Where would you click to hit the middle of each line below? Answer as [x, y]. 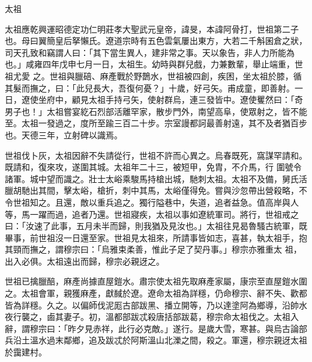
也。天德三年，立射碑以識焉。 [64, 134]
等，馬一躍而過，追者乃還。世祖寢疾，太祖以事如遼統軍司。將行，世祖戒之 [152, 214]
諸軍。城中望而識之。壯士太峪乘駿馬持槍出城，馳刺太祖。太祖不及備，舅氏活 [156, 178]
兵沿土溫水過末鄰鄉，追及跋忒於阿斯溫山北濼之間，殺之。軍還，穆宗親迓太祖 [156, 340]
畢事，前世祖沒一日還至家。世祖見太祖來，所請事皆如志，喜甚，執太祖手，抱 [156, 237]
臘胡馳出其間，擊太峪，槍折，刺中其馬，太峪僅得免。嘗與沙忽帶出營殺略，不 [156, 190]
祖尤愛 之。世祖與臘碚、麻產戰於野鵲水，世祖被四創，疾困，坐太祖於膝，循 [153, 75]
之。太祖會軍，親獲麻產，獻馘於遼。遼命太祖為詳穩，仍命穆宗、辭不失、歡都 [156, 293]
